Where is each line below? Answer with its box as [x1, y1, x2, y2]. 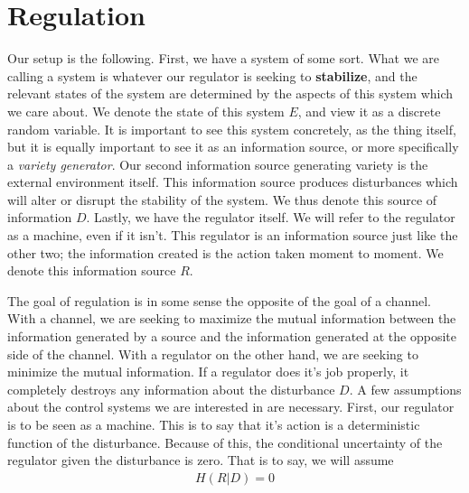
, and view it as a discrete [297, 101, 441, 120]
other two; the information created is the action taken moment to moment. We [7, 243, 444, 262]
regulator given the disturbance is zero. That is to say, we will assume [7, 451, 394, 470]
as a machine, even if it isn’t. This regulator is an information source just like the [7, 226, 458, 245]
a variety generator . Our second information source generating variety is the [7, 154, 428, 173]
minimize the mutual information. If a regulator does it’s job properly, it [7, 362, 409, 381]
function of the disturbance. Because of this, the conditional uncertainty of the [7, 433, 443, 451]
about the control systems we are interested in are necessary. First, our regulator [7, 397, 455, 416]
